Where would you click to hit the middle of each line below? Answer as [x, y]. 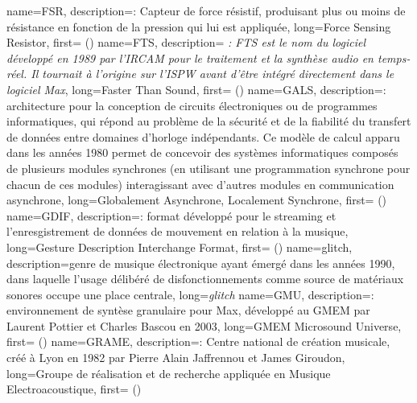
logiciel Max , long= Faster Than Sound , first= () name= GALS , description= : [196, 89]
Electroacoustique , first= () [74, 389]
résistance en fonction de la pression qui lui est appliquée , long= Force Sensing [199, 26]
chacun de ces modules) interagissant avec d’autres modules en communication [200, 184]
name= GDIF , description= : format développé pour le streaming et [171, 215]
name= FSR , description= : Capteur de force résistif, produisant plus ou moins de [206, 10]
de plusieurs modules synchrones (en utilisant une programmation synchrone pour [208, 168]
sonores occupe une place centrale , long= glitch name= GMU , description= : [190, 294]
